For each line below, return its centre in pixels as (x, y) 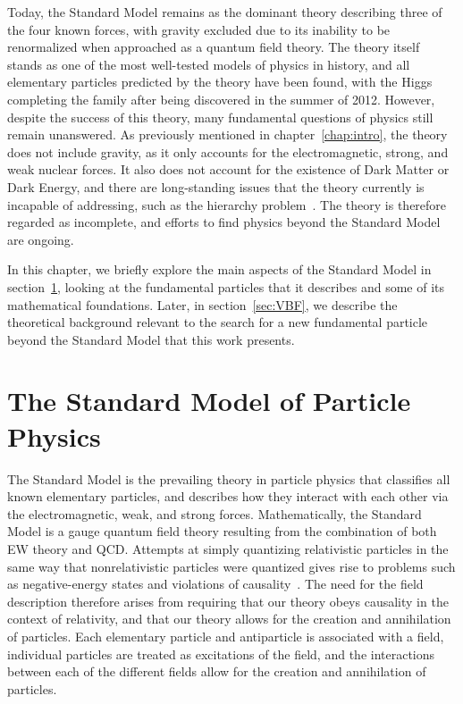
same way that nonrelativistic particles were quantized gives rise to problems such (231, 566)
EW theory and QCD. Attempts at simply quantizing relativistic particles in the (228, 548)
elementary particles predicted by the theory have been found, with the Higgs (220, 82)
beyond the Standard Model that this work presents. (151, 339)
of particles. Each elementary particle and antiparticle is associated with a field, (226, 636)
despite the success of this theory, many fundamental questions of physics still (220, 117)
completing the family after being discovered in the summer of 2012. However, (221, 99)
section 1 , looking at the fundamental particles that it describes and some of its (226, 286)
